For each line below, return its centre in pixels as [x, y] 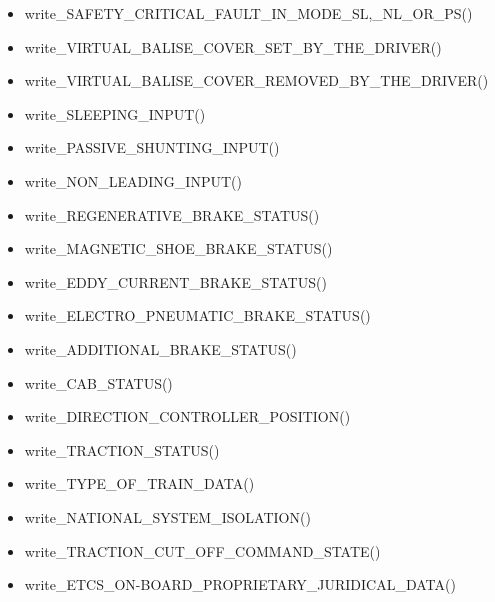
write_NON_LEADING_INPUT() [133, 180]
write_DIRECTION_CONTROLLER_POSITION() [187, 416]
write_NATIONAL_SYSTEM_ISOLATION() [167, 516]
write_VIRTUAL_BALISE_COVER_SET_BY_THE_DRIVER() [233, 46]
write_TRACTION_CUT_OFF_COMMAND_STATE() [202, 550]
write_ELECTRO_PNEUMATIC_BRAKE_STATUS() [197, 315]
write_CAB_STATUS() [98, 382]
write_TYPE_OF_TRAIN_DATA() [139, 483]
